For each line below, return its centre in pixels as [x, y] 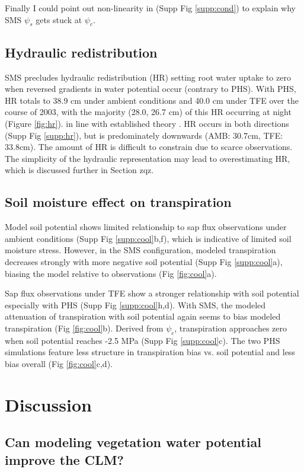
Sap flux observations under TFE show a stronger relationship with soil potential [152, 293]
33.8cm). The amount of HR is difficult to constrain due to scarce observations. [149, 147]
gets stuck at [59, 19]
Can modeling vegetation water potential [133, 442]
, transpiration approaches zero [231, 328]
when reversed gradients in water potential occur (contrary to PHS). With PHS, [151, 89]
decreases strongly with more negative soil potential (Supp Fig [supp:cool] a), [144, 261]
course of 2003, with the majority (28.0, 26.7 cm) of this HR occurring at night [148, 112]
